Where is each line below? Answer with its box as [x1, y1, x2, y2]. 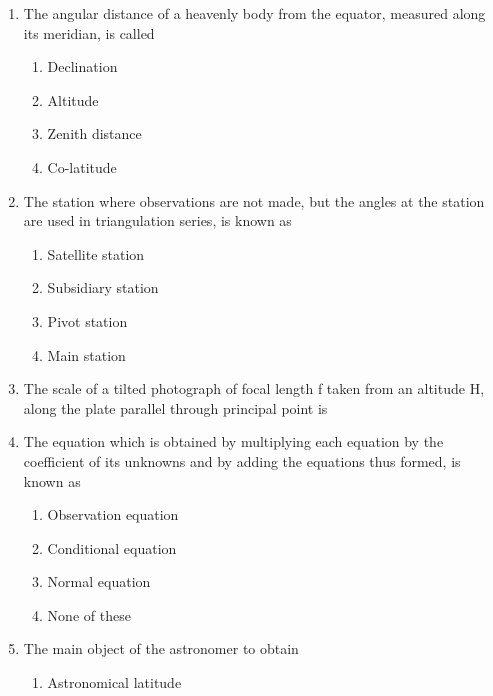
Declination [47, 56, 118, 77]
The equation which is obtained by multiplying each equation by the [23, 431, 444, 452]
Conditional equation [47, 537, 177, 558]
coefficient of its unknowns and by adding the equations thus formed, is [23, 450, 461, 471]
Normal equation [47, 571, 151, 592]
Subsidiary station [47, 277, 159, 298]
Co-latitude [47, 156, 117, 177]
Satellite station [47, 243, 145, 264]
